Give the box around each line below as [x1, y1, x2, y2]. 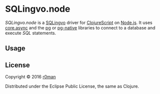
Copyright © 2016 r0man [5, 74, 56, 80]
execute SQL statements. [5, 30, 56, 36]
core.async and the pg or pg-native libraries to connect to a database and [5, 24, 156, 30]
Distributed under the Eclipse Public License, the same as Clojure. [5, 83, 139, 89]
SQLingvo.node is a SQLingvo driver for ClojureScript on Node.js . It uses [5, 20, 153, 25]
